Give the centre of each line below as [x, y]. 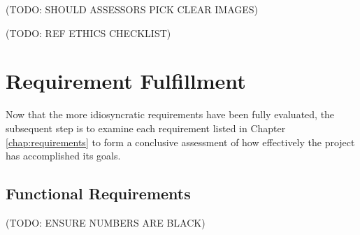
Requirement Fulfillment [126, 81]
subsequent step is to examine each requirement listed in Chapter [146, 128]
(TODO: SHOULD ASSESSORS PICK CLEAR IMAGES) [132, 9]
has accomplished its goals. [63, 156]
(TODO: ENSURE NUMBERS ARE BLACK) [106, 222]
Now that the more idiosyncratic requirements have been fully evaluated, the [170, 114]
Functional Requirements [98, 193]
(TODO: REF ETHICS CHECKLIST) [88, 33]
